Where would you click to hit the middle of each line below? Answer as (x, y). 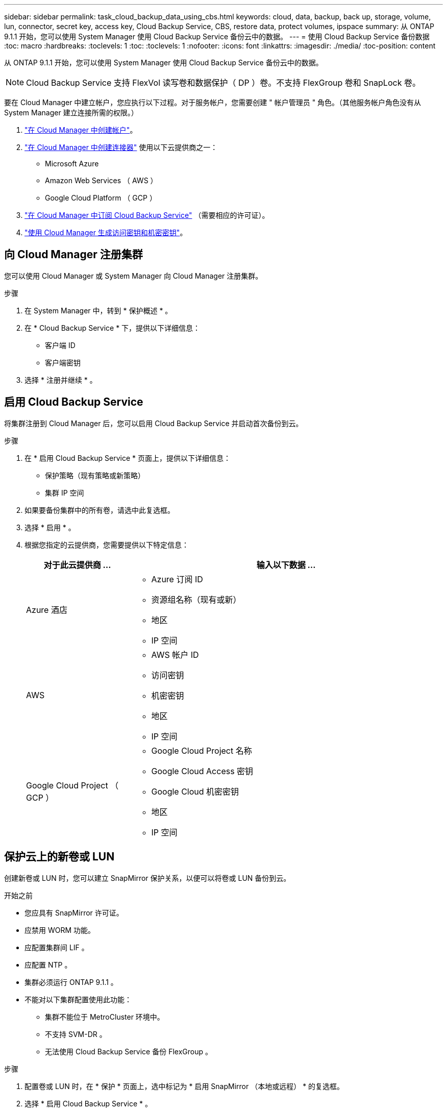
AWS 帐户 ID (175, 654)
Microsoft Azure (72, 164)
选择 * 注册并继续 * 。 (61, 380)
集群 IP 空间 (65, 492)
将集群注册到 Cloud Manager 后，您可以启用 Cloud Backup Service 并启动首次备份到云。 (154, 423)
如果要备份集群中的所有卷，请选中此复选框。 (100, 510)
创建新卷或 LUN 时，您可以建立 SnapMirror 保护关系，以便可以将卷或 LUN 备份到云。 (147, 878)
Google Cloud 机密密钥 (195, 791)
